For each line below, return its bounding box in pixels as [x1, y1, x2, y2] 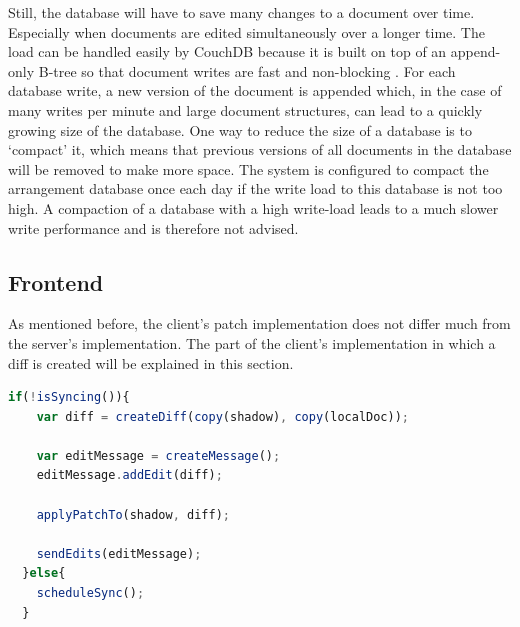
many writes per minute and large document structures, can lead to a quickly [8, 99, 483, 120]
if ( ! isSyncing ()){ [8, 390, 130, 405]
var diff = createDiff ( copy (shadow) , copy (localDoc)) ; [36, 409, 410, 424]
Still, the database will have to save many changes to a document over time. [8, 2, 475, 22]
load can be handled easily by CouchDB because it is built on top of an [8, 41, 447, 62]
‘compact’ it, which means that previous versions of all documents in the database [8, 139, 512, 160]
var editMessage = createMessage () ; [36, 448, 281, 463]
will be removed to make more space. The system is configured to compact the [8, 158, 489, 179]
